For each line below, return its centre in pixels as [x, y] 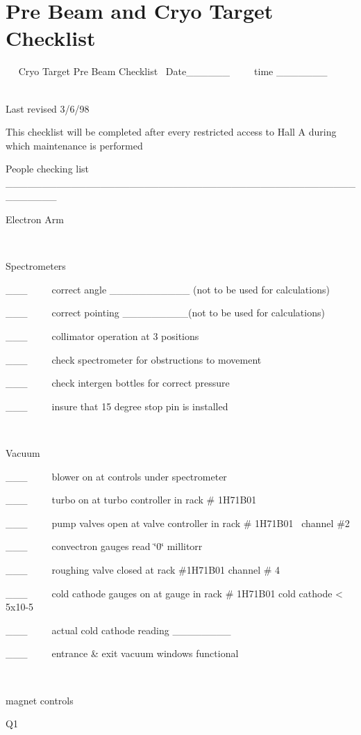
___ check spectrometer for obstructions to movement [134, 359]
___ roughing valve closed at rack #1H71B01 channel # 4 [143, 569]
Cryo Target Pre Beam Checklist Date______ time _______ [173, 71]
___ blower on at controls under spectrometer [116, 476]
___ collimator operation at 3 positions [102, 336]
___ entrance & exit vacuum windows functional [122, 653]
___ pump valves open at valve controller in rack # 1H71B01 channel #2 [178, 523]
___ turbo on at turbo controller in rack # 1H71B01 [131, 500]
